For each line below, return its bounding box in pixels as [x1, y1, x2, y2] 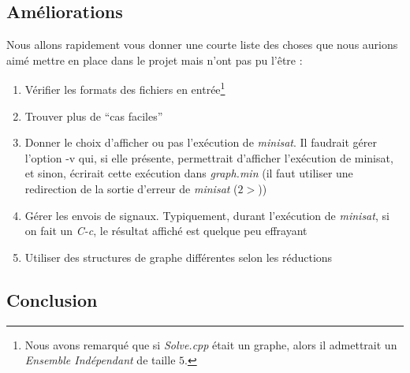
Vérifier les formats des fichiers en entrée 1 [24, 79, 225, 98]
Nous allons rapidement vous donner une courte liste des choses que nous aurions [6, 36, 398, 53]
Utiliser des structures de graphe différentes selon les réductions [24, 248, 333, 265]
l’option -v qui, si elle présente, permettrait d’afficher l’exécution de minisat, [24, 149, 393, 166]
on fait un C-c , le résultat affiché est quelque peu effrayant [24, 222, 307, 239]
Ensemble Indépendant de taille [24, 352, 176, 368]
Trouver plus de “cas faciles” [24, 107, 163, 124]
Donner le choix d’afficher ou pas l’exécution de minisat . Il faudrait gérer [24, 134, 377, 151]
